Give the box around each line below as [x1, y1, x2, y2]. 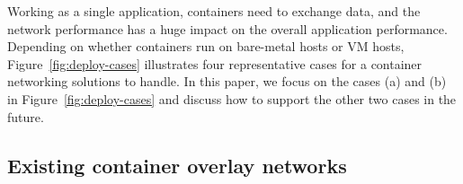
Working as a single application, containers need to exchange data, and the [7, 2, 421, 20]
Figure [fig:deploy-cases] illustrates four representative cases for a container [7, 54, 423, 73]
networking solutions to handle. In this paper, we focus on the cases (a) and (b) [7, 72, 447, 91]
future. [7, 107, 44, 126]
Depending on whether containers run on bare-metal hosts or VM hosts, [7, 37, 405, 56]
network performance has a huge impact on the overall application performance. [7, 19, 448, 38]
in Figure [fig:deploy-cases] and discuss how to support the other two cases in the [7, 89, 457, 108]
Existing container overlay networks [7, 151, 347, 179]
